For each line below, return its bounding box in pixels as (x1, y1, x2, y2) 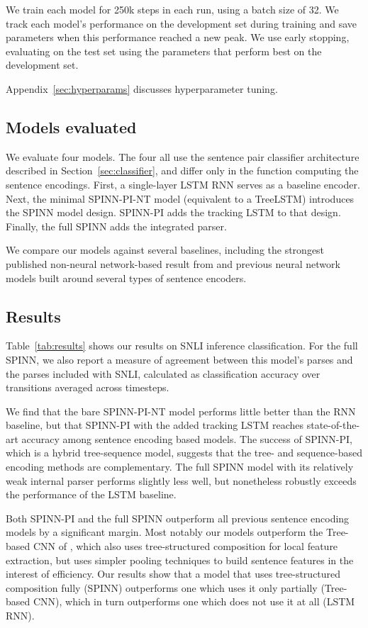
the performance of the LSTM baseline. (6, 487, 177, 502)
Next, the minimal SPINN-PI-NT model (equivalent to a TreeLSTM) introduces (6, 191, 355, 206)
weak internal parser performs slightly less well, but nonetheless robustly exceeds (6, 473, 357, 488)
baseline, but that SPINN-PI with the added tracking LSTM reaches (6, 417, 304, 432)
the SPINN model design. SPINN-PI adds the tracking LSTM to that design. (6, 205, 341, 220)
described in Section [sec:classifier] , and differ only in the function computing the (6, 163, 359, 178)
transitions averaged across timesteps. (6, 380, 169, 395)
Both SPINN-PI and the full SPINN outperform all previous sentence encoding (6, 510, 350, 525)
